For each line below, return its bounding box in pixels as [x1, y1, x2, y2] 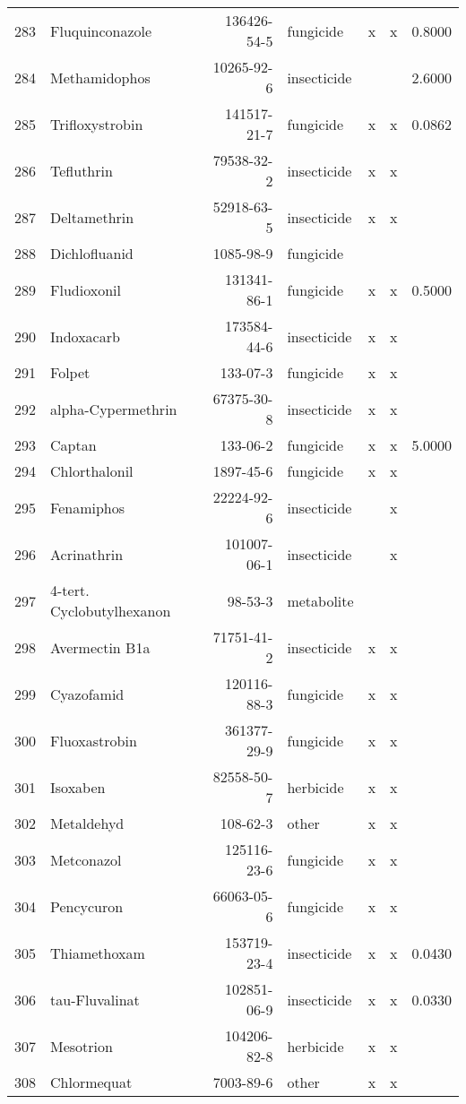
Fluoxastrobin [50, 729, 137, 751]
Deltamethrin [50, 206, 134, 228]
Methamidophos [50, 66, 151, 88]
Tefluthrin [50, 160, 113, 181]
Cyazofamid [50, 683, 125, 704]
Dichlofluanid [50, 243, 134, 263]
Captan [50, 435, 97, 455]
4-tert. [50, 580, 90, 600]
